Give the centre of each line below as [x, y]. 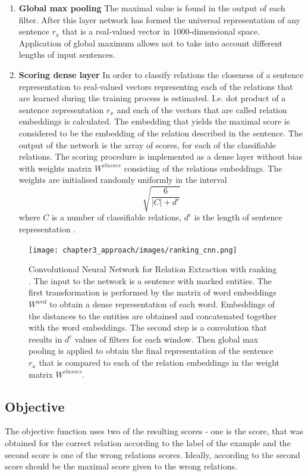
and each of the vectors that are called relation [202, 109]
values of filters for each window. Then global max [166, 339]
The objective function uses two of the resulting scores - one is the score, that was [154, 431]
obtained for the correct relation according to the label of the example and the [148, 443]
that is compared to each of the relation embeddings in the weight [159, 363]
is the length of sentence [238, 217]
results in [45, 339]
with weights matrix [55, 168]
